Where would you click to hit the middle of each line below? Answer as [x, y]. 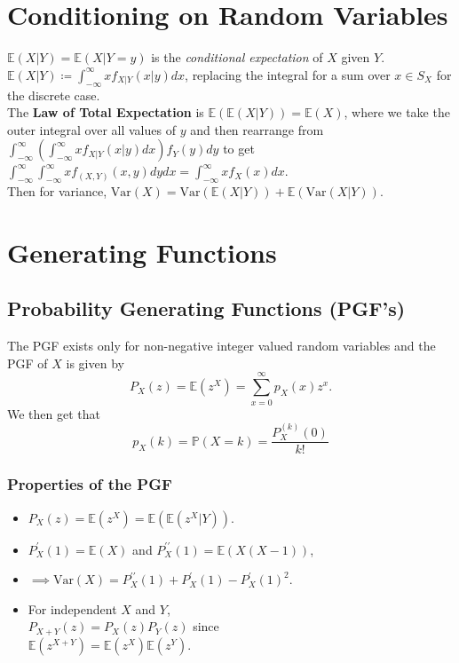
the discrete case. [54, 95]
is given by [95, 363]
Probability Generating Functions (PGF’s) [206, 308]
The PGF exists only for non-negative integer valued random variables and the [222, 346]
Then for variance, [57, 191]
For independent [72, 608]
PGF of [28, 363]
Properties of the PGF [90, 484]
